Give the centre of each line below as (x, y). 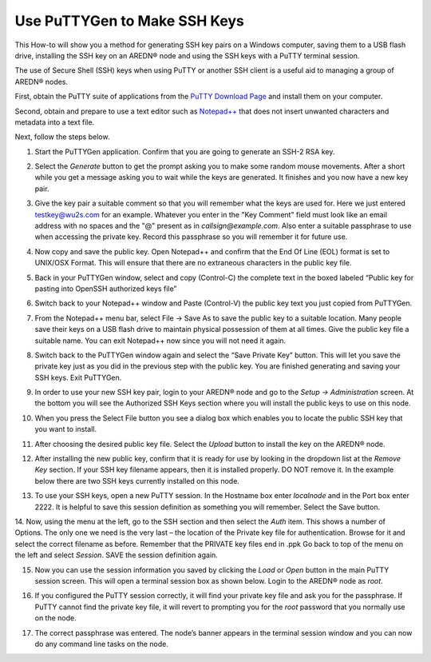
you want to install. (66, 429)
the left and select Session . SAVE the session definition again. (117, 555)
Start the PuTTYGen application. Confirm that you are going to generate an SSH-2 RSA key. (185, 151)
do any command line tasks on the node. (102, 644)
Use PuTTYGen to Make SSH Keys (130, 21)
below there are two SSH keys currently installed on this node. (137, 481)
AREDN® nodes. (41, 82)
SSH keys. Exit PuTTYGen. (78, 377)
